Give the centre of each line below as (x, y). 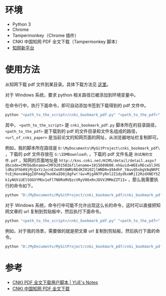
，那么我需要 (141, 179)
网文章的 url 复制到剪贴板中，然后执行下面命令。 (55, 211)
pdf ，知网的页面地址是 (35, 160)
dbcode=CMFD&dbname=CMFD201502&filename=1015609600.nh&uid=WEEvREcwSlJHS (83, 165)
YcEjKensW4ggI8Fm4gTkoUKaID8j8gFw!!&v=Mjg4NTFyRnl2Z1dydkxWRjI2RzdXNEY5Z (83, 174)
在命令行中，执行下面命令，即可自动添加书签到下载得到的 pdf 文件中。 (77, 105)
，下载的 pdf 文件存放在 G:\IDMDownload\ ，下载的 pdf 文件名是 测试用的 (77, 154)
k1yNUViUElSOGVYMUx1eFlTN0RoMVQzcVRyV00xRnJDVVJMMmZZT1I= (66, 180)
